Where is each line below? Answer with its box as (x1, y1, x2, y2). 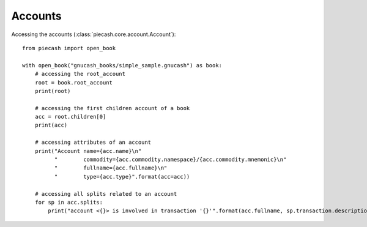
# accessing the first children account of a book (34, 105, 190, 111)
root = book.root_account (34, 79, 113, 86)
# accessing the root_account (34, 70, 125, 78)
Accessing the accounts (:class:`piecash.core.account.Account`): (11, 31, 176, 38)
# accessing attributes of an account (34, 139, 152, 146)
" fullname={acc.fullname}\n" (54, 165, 168, 171)
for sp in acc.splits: (34, 199, 103, 206)
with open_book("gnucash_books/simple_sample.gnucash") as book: (22, 62, 223, 69)
